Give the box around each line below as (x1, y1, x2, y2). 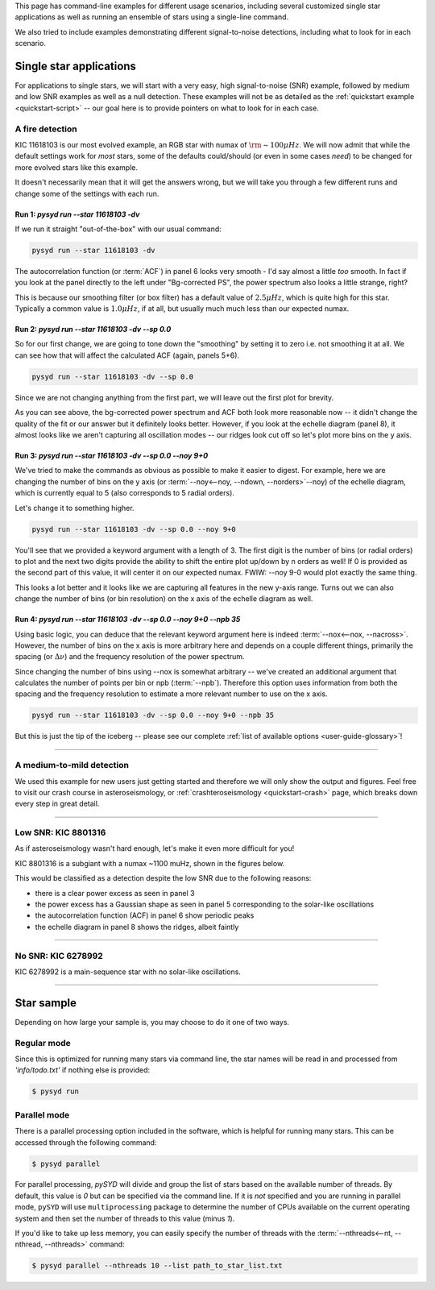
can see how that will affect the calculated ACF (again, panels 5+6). (14, 350, 240, 360)
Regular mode (14, 1037, 72, 1048)
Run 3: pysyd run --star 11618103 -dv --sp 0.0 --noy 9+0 (14, 451, 209, 461)
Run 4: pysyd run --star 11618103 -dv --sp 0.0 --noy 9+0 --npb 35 (14, 615, 241, 624)
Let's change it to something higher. (14, 503, 135, 512)
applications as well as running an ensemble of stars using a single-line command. (14, 12, 289, 22)
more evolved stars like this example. (14, 162, 139, 172)
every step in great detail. (14, 798, 100, 809)
